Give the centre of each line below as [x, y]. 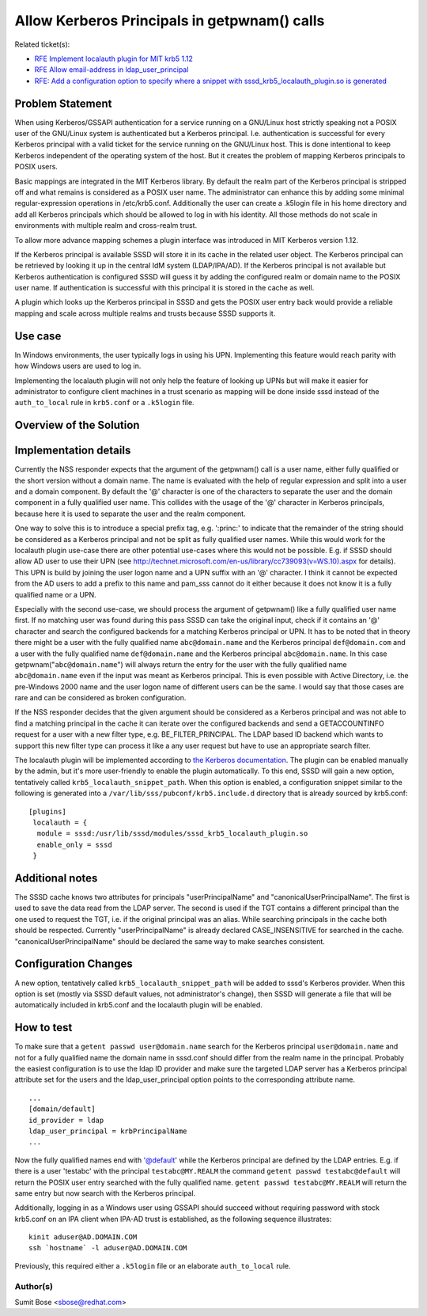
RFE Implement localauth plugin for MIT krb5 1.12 [114, 59]
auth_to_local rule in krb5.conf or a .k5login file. [104, 403]
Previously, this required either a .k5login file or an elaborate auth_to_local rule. [153, 1265]
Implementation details [73, 451]
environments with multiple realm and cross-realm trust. [106, 226]
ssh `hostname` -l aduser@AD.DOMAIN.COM [108, 1248]
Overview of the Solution [77, 425]
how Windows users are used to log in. [78, 366]
